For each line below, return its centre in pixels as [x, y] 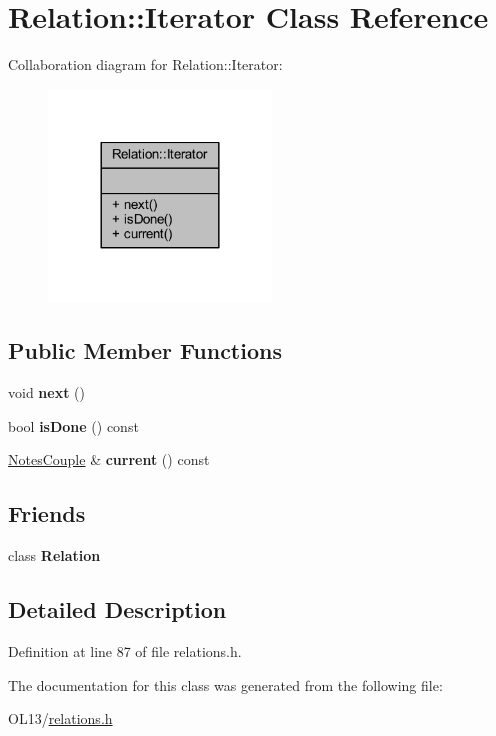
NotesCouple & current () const [109, 459]
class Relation [54, 555]
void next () [46, 392]
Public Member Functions [145, 350]
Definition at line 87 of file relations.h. [125, 651]
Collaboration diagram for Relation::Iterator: [145, 64]
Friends [47, 513]
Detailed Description [117, 609]
